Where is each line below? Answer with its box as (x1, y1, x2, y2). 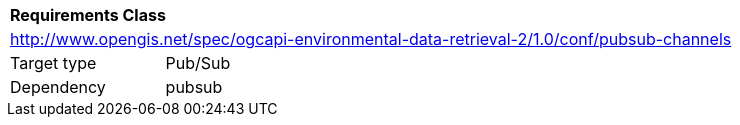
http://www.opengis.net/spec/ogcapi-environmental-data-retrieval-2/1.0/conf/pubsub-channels (10, 29, 732, 49)
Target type (10, 53, 97, 73)
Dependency (10, 77, 106, 97)
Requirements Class (10, 5, 166, 25)
